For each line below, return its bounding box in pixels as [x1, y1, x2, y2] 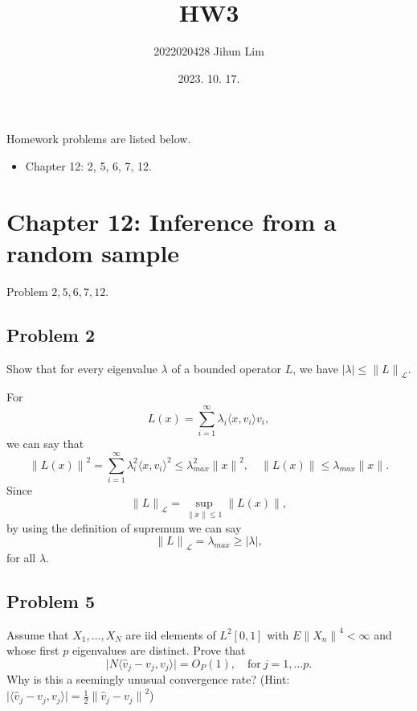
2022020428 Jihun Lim [153, 43, 264, 60]
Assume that [6, 626, 69, 643]
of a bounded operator [171, 360, 282, 376]
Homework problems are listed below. [6, 130, 191, 147]
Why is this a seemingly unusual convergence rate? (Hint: [6, 671, 290, 688]
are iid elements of [125, 626, 216, 643]
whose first [6, 642, 59, 659]
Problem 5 [6, 589, 95, 614]
